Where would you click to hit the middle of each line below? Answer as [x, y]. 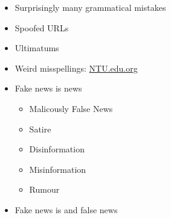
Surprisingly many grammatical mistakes [90, 7]
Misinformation [58, 169]
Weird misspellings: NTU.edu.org [76, 68]
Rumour [44, 189]
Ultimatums [37, 48]
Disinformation [57, 149]
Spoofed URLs [42, 27]
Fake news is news [48, 88]
